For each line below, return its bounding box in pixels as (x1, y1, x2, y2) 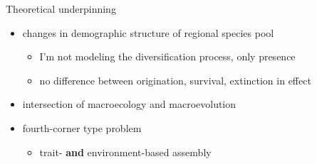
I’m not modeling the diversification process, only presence (39, 49, 296, 64)
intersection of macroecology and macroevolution (22, 97, 237, 111)
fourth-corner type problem (22, 120, 142, 135)
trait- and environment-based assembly (39, 144, 212, 159)
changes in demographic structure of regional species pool (22, 25, 274, 40)
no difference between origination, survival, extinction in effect (39, 72, 311, 87)
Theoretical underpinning (6, 1, 116, 16)
